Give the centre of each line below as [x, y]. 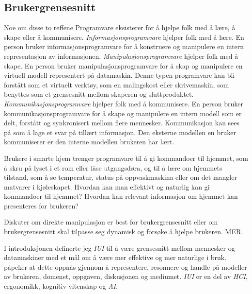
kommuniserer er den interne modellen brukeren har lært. [89, 142]
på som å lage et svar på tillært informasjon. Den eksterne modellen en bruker [120, 132]
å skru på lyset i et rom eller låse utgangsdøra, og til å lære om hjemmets [113, 167]
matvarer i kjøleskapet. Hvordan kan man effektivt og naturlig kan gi [107, 186]
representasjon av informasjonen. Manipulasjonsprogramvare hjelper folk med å [121, 56]
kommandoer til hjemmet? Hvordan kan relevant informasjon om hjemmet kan [121, 196]
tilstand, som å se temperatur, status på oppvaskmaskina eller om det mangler [120, 177]
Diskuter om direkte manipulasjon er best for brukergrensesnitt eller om [111, 222]
